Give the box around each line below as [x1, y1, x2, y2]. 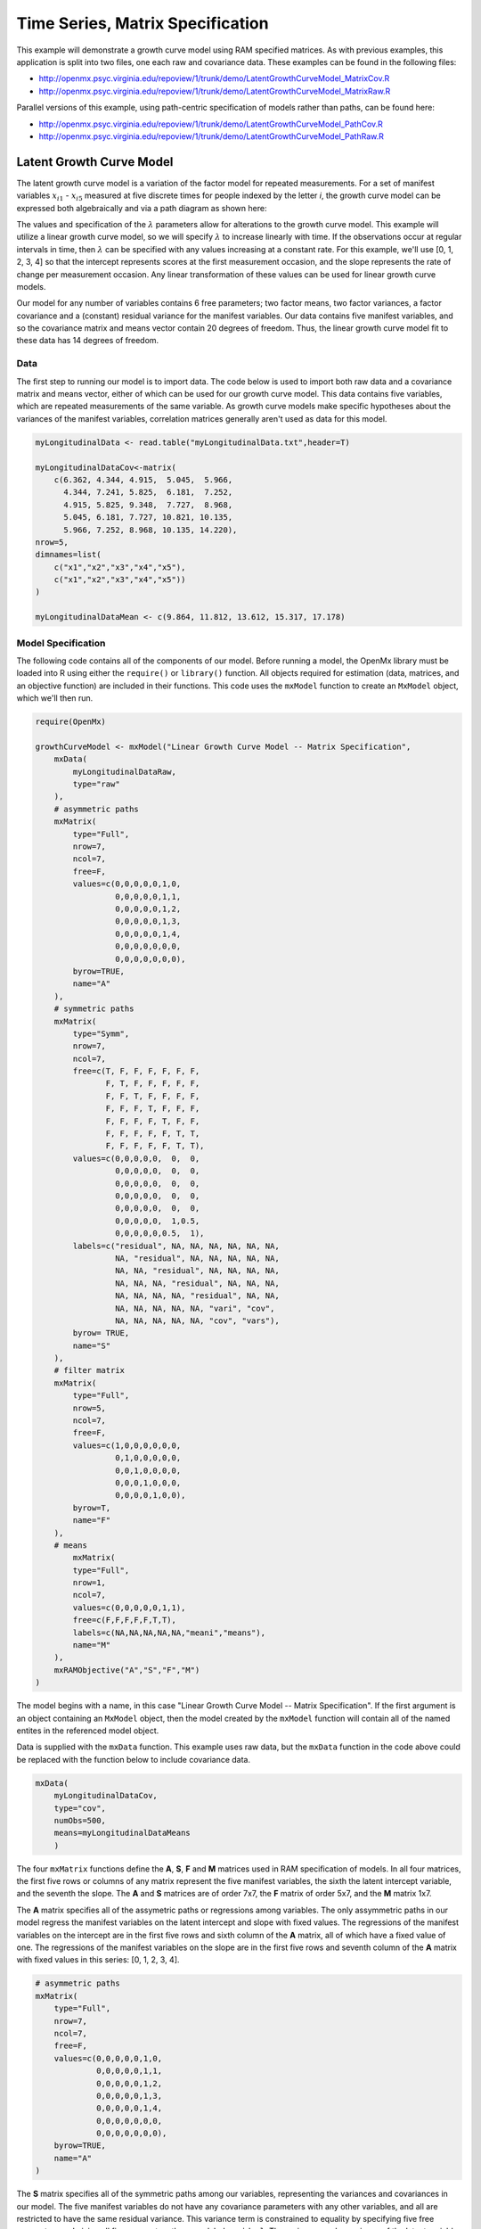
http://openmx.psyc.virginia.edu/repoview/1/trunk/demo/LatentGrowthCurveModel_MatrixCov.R [38, 73, 390, 84]
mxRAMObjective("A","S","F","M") [53, 1665, 200, 1675]
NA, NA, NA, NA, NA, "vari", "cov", [114, 1303, 275, 1313]
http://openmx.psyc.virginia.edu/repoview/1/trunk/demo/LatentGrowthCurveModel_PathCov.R [38, 119, 383, 129]
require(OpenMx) [35, 717, 107, 727]
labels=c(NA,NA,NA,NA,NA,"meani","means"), [72, 1627, 266, 1638]
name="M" [72, 1641, 111, 1650]
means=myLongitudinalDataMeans [53, 1828, 191, 1838]
